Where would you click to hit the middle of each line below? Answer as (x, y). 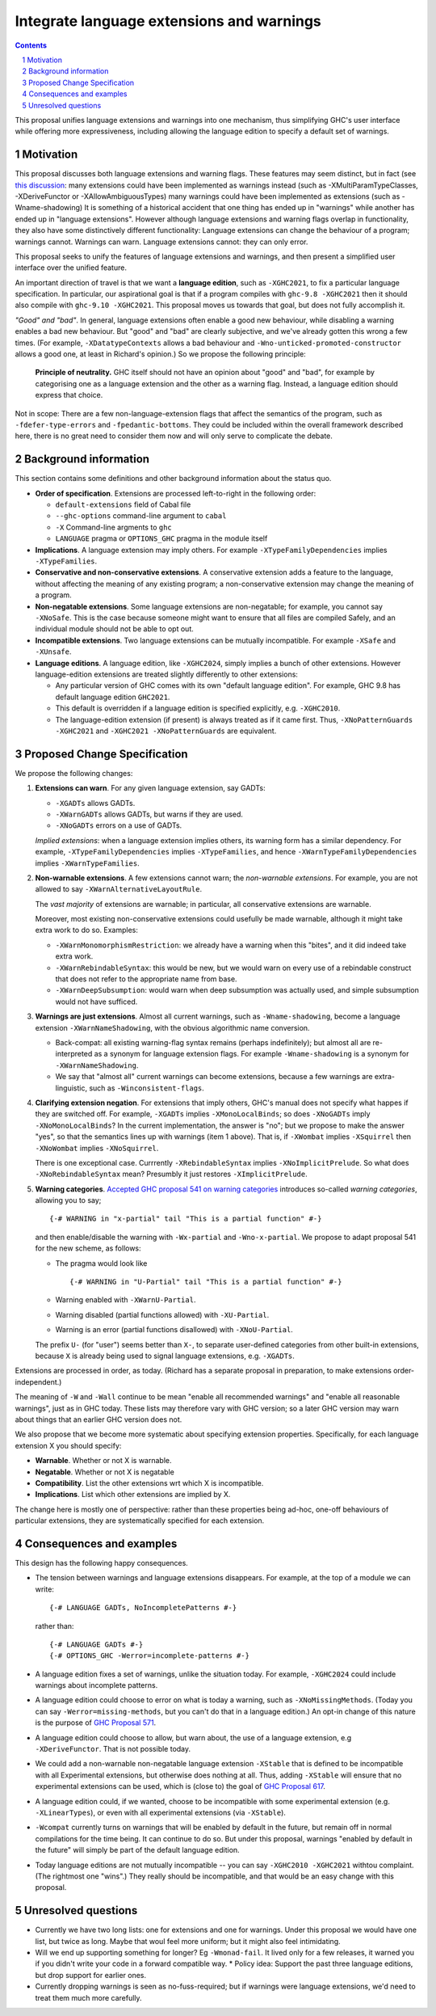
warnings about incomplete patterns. (96, 1685)
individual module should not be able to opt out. (114, 629)
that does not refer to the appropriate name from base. (146, 979)
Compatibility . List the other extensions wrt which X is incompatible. (149, 1482)
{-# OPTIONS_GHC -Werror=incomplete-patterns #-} (150, 1656)
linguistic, (71, 1088)
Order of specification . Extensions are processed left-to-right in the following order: (176, 493)
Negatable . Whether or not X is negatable (105, 1472)
